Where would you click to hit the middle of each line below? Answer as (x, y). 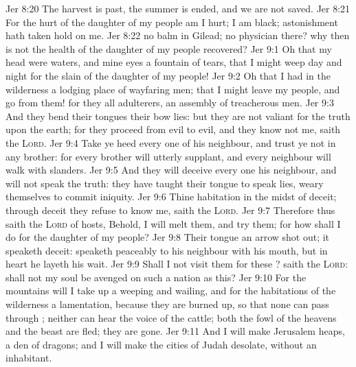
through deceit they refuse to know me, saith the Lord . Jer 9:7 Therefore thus (170, 210)
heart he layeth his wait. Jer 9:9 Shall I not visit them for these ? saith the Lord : (177, 264)
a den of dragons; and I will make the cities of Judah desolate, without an (161, 344)
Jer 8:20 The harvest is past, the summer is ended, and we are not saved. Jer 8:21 (178, 8)
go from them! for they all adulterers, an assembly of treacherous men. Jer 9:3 (170, 103)
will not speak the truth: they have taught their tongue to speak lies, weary (165, 183)
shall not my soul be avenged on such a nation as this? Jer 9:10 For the (156, 277)
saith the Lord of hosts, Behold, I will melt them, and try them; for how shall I (173, 223)
